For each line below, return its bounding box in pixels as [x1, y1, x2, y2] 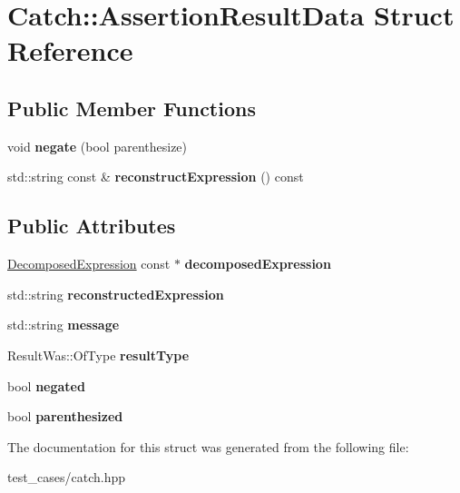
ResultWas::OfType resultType [7, 345, 190, 364]
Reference [7, 32, 133, 69]
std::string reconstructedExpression [7, 284, 224, 303]
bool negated [7, 376, 85, 395]
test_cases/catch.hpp [7, 468, 126, 487]
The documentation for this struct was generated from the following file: [7, 437, 409, 456]
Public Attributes [7, 212, 176, 240]
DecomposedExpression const [7, 254, 171, 273]
